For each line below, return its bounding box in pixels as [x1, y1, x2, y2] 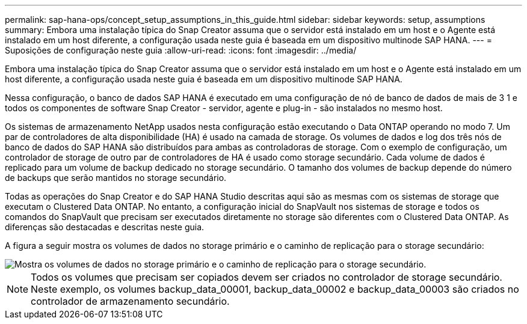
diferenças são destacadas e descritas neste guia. [5, 222, 205, 232]
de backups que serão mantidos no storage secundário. [5, 173, 227, 183]
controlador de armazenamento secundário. [31, 295, 230, 307]
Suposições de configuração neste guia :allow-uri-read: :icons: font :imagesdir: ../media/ [5, 45, 357, 55]
